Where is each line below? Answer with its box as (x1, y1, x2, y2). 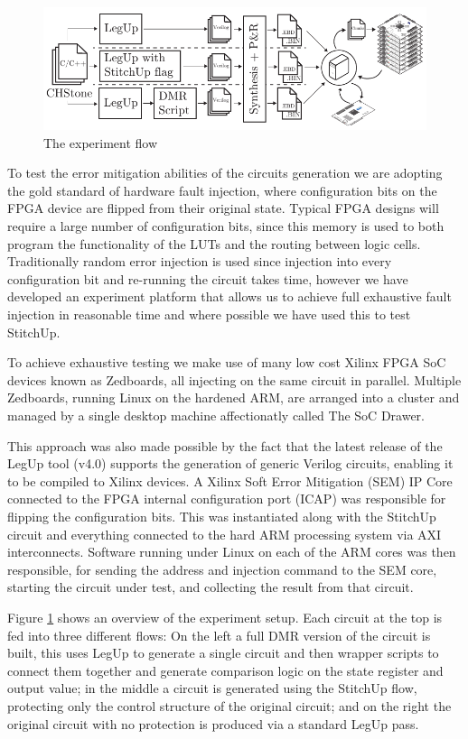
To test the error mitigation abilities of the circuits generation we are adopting (7, 163, 443, 182)
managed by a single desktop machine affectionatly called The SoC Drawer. (7, 406, 425, 424)
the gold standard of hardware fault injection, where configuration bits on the (7, 180, 437, 199)
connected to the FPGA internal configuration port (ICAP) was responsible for (7, 489, 446, 508)
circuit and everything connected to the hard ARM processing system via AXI (7, 524, 442, 543)
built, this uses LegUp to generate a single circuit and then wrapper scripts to (7, 643, 439, 662)
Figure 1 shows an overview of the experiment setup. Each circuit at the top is (7, 607, 443, 626)
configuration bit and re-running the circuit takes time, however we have (7, 269, 408, 288)
